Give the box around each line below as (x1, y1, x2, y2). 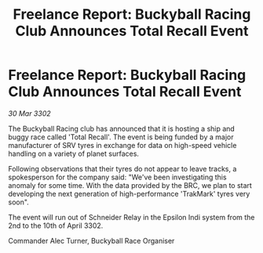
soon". (8, 197, 29, 207)
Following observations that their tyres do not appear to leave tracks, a (8, 164, 237, 173)
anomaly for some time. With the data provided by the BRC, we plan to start (8, 180, 253, 190)
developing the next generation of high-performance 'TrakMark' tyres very (8, 189, 250, 198)
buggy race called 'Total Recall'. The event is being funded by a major (8, 132, 234, 142)
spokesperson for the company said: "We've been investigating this (8, 172, 227, 182)
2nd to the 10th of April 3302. (8, 221, 104, 230)
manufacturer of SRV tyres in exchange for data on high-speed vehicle (8, 140, 237, 150)
